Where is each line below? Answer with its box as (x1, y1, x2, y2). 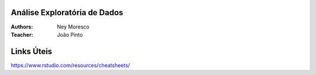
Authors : (11, 23, 33, 30)
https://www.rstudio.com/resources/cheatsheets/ (11, 62, 130, 69)
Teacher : (11, 31, 33, 38)
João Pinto (57, 31, 83, 38)
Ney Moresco (57, 23, 90, 30)
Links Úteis (11, 47, 53, 56)
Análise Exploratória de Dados (11, 8, 123, 17)
